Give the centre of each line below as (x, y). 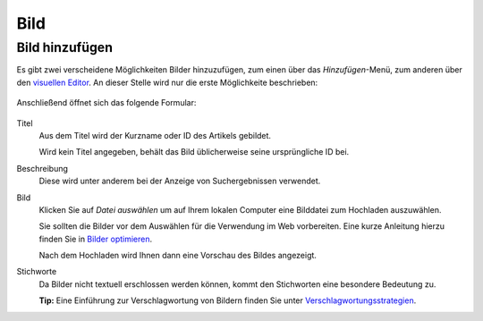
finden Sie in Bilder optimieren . (96, 239)
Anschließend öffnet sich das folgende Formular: (106, 103)
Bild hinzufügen (65, 47)
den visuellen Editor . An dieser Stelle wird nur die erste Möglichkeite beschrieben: (167, 82)
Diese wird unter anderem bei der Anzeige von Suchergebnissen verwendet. (180, 181)
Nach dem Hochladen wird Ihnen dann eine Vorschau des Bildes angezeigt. (178, 256)
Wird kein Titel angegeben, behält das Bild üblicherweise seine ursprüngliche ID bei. (194, 152)
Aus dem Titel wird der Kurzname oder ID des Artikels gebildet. (155, 135)
